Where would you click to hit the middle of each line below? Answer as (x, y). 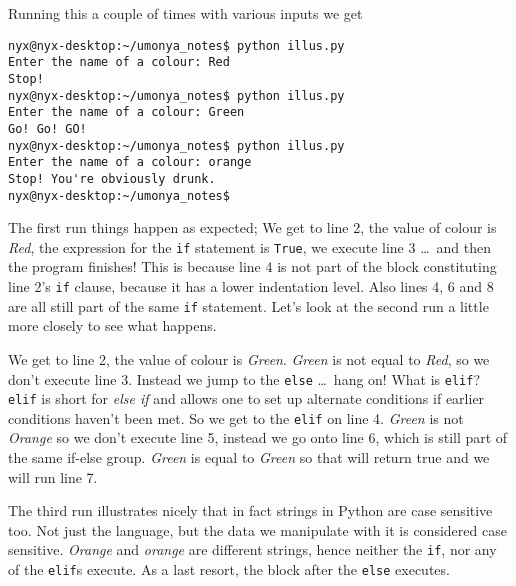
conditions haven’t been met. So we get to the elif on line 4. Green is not (236, 417)
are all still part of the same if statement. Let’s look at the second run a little (248, 305)
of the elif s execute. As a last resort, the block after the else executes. (229, 569)
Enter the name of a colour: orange (130, 162)
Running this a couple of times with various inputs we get (185, 13)
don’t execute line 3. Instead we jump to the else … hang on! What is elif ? (244, 378)
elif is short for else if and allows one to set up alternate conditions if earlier (246, 398)
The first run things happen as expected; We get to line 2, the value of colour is (252, 227)
